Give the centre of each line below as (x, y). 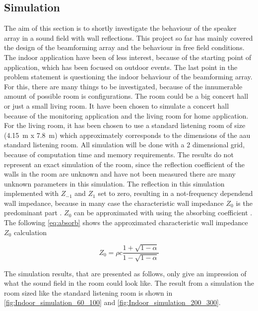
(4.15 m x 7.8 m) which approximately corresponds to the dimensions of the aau (127, 135)
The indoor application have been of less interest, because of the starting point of (128, 57)
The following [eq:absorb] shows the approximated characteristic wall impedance (126, 222)
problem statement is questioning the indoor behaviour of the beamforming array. (128, 77)
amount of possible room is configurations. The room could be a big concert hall (126, 96)
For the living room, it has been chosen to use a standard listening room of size (125, 125)
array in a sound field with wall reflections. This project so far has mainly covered (129, 37)
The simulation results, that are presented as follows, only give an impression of (125, 273)
